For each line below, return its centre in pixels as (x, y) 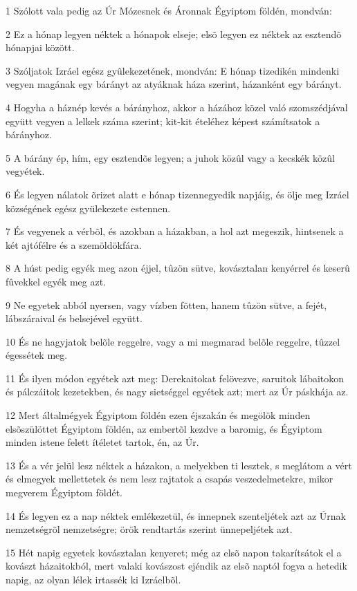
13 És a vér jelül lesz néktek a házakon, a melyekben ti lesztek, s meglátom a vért (179, 465)
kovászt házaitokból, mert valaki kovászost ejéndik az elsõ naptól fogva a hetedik (176, 566)
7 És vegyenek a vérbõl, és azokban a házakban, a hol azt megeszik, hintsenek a (175, 231)
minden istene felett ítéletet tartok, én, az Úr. (102, 442)
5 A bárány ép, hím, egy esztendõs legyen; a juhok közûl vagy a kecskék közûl (170, 157)
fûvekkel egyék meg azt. (56, 281)
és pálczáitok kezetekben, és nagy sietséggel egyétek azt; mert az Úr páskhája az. (177, 392)
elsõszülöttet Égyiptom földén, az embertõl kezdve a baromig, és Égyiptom (164, 428)
